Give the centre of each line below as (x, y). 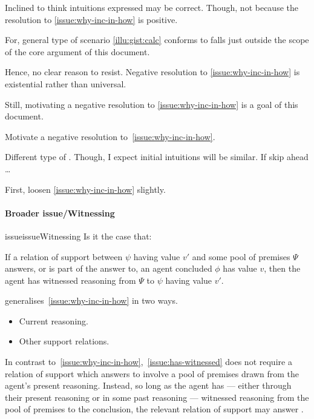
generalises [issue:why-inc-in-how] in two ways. (91, 300)
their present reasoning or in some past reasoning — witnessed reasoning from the (157, 397)
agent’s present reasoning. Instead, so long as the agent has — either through (148, 385)
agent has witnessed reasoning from (70, 280)
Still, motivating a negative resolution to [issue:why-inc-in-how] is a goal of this (152, 104)
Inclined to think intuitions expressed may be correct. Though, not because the (152, 7)
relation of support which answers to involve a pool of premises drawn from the (152, 373)
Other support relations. (64, 341)
